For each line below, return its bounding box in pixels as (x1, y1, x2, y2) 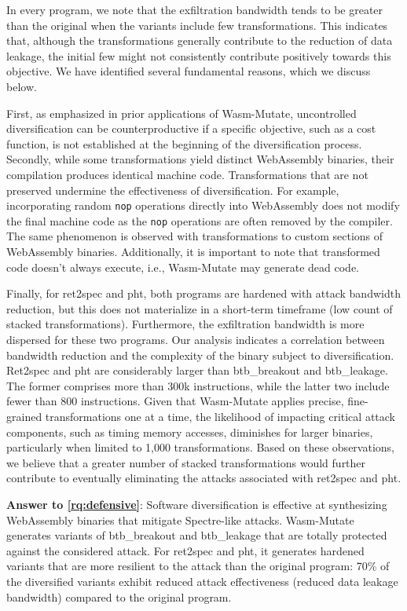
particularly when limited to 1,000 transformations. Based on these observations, (6, 439, 394, 456)
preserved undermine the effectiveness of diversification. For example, (6, 181, 339, 198)
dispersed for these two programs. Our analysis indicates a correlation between (6, 331, 385, 347)
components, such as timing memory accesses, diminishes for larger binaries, (6, 423, 373, 440)
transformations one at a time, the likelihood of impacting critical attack (45, 408, 395, 424)
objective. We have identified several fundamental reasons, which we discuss (6, 63, 371, 79)
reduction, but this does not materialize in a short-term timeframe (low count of (6, 300, 393, 316)
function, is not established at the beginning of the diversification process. (6, 135, 362, 152)
